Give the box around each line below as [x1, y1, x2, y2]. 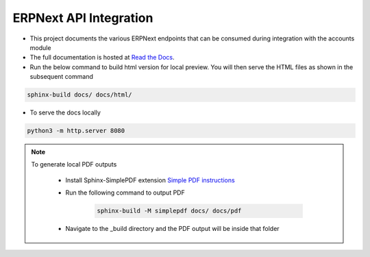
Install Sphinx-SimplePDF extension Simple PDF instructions [65, 175, 236, 184]
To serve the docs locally [29, 108, 101, 117]
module [29, 43, 51, 51]
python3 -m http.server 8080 [27, 127, 125, 135]
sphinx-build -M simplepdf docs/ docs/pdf [97, 207, 242, 215]
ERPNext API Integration [12, 10, 153, 25]
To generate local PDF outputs [31, 160, 117, 169]
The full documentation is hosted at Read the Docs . [29, 53, 175, 62]
